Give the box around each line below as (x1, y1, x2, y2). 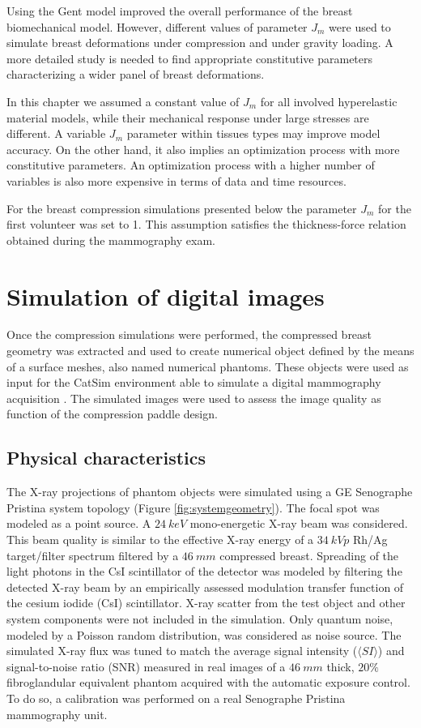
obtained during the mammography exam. (6, 231, 215, 248)
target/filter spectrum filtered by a (6, 546, 179, 563)
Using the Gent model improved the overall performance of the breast (6, 2, 353, 19)
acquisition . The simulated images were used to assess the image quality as (6, 389, 381, 406)
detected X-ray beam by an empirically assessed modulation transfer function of (6, 578, 404, 595)
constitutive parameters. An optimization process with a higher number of (6, 156, 375, 173)
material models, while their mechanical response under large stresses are (6, 109, 369, 126)
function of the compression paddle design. (6, 405, 218, 422)
